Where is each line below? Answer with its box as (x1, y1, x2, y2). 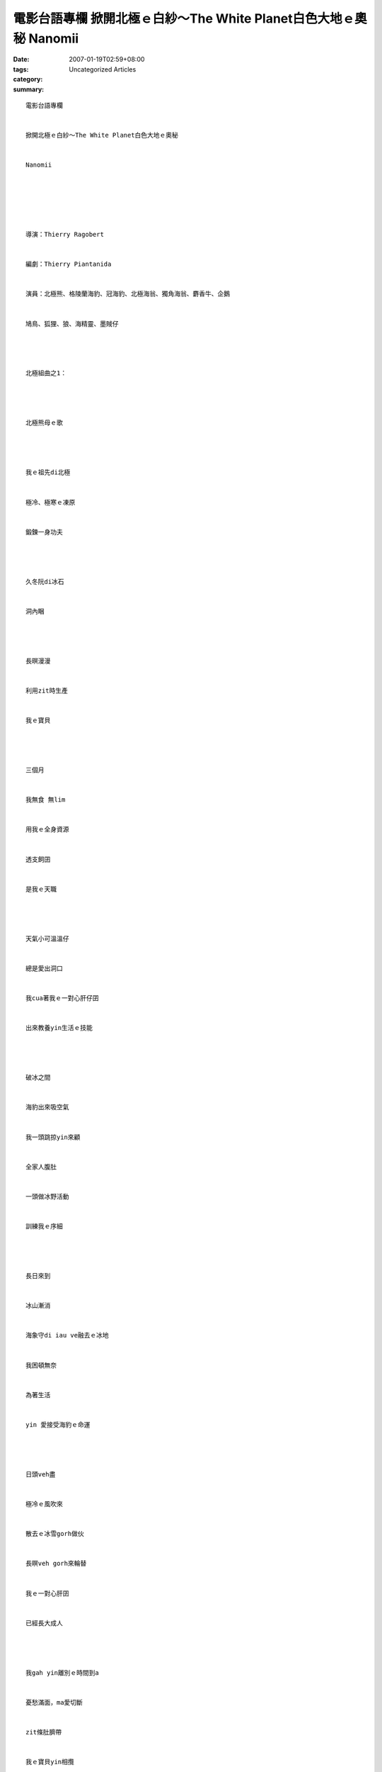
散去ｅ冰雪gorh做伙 (25, 1530, 84, 1538)
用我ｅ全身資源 (25, 826, 69, 834)
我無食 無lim (25, 796, 66, 804)
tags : (13, 65, 29, 74)
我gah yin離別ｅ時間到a (25, 1669, 99, 1676)
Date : (13, 55, 30, 64)
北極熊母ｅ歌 (25, 419, 63, 427)
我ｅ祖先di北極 (25, 469, 71, 476)
